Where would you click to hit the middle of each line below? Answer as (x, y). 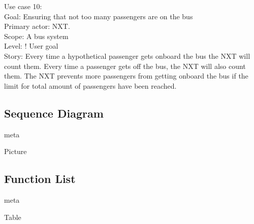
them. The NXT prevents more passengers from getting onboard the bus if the (126, 76)
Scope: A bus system (36, 36)
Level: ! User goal (31, 46)
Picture (15, 151)
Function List (40, 179)
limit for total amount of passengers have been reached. (90, 85)
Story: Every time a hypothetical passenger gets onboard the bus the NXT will (127, 55)
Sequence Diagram (54, 113)
